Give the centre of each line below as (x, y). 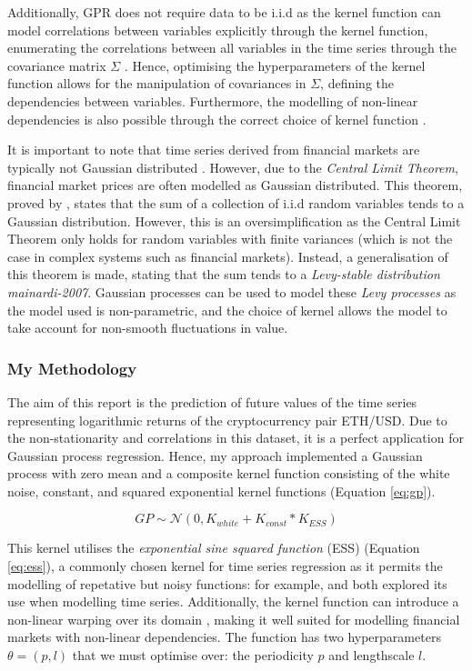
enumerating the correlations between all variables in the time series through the (232, 48)
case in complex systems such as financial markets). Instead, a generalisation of (228, 256)
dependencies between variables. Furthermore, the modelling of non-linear (213, 100)
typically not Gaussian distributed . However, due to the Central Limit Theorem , (233, 167)
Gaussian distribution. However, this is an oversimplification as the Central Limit (234, 220)
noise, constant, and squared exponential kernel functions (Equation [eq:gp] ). (221, 491)
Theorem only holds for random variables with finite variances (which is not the (230, 239)
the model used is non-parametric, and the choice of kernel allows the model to (227, 310)
